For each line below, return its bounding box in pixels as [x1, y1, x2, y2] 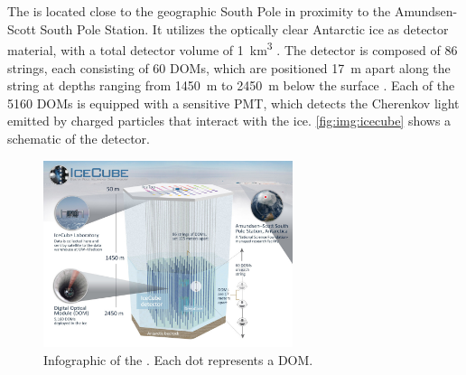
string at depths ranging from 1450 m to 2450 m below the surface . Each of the [7, 76, 455, 95]
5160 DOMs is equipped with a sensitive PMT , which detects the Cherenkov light [7, 93, 460, 112]
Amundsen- [394, 2, 458, 21]
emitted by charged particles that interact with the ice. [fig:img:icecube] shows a [7, 111, 452, 130]
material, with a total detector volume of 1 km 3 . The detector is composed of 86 [7, 38, 458, 60]
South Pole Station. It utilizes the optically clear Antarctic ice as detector [40, 19, 449, 38]
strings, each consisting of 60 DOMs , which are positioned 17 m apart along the [7, 58, 451, 77]
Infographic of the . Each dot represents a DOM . [43, 350, 313, 369]
